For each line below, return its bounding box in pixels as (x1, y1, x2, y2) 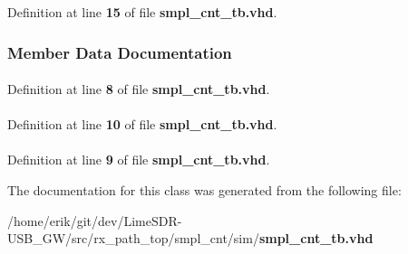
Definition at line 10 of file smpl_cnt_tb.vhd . (7, 115, 277, 134)
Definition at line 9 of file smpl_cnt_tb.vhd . (7, 150, 270, 169)
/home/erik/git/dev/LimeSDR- (7, 211, 182, 230)
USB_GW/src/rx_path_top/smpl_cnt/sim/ (7, 229, 259, 248)
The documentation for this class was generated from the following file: (7, 181, 402, 199)
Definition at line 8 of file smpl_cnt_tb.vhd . (7, 80, 270, 99)
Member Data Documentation (7, 41, 232, 63)
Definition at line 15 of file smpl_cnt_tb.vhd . (7, 3, 277, 21)
